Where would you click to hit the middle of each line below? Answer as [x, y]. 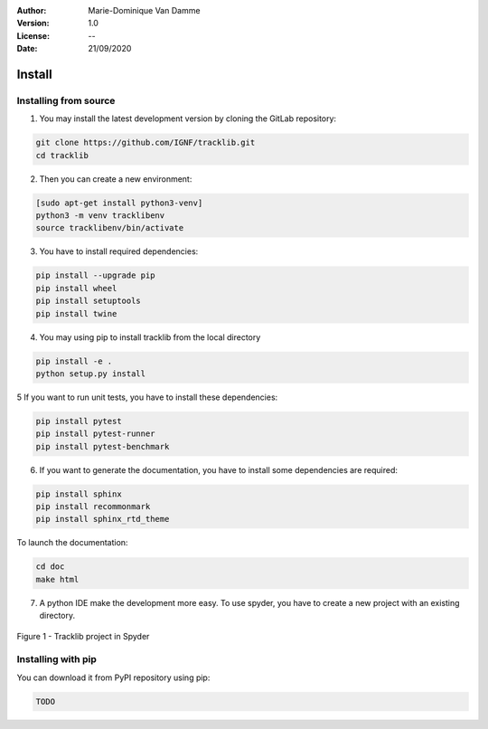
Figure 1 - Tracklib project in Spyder [83, 636]
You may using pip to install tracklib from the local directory [150, 337]
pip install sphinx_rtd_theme [103, 519]
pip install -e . [74, 361]
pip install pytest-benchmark [103, 446]
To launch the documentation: [72, 543]
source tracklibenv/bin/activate [110, 228]
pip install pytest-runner [95, 434]
